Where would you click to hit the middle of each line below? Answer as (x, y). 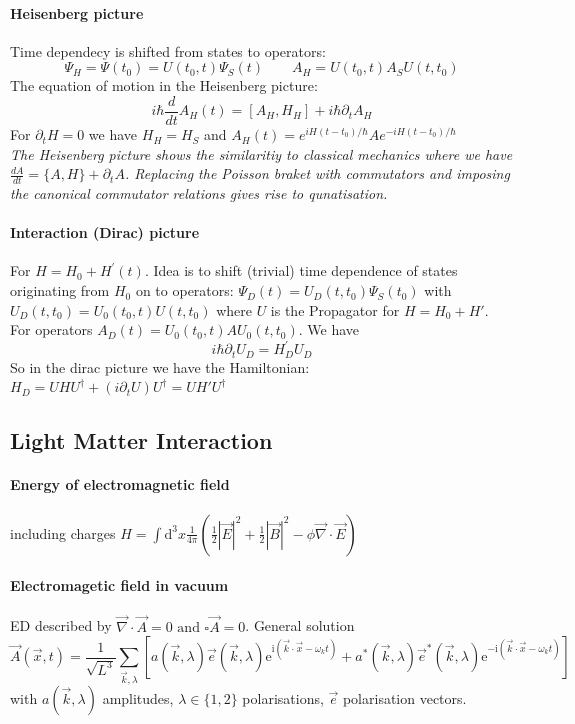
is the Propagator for (335, 309)
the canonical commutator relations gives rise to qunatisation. (199, 193)
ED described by (61, 625)
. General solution (300, 625)
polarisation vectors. (404, 698)
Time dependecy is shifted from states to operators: (168, 50)
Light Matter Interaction (141, 440)
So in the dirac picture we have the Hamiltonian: (160, 366)
